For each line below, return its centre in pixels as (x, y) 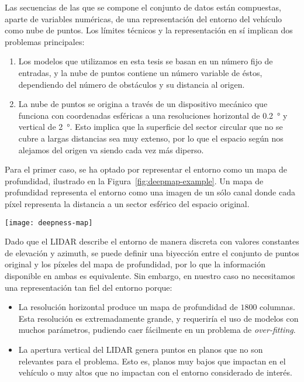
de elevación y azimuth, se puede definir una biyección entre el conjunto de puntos (152, 252)
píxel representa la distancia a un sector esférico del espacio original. (127, 203)
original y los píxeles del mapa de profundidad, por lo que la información (135, 264)
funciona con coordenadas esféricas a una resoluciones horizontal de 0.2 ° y (153, 115)
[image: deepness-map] (49, 223)
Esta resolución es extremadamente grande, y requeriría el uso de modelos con (158, 318)
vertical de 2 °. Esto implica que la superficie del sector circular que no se (151, 127)
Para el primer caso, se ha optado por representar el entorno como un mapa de (146, 169)
